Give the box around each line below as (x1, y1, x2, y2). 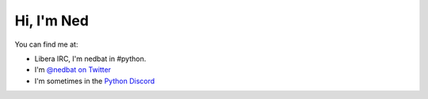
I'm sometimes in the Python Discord (34, 76, 155, 86)
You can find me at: (14, 40, 78, 49)
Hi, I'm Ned (14, 12, 89, 29)
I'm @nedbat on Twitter (34, 65, 111, 74)
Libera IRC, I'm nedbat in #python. (34, 54, 147, 63)
